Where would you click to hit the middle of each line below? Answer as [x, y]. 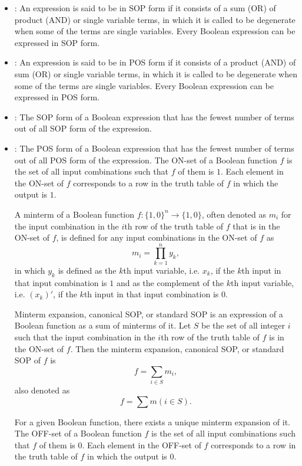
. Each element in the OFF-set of [142, 444]
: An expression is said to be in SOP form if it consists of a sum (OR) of [145, 8]
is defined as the [87, 270]
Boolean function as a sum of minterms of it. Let [103, 325]
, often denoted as [234, 214]
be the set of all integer [243, 325]
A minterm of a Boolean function [74, 214]
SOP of [27, 360]
